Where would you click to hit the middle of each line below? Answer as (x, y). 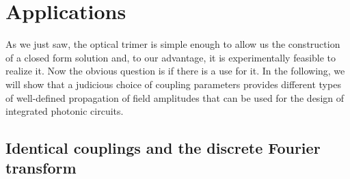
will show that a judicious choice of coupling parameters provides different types (173, 84)
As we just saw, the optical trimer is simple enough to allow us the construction (173, 44)
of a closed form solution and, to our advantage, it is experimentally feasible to (171, 57)
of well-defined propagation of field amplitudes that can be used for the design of (175, 97)
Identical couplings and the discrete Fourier (163, 148)
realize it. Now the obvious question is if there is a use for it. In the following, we (175, 71)
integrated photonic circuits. (65, 111)
